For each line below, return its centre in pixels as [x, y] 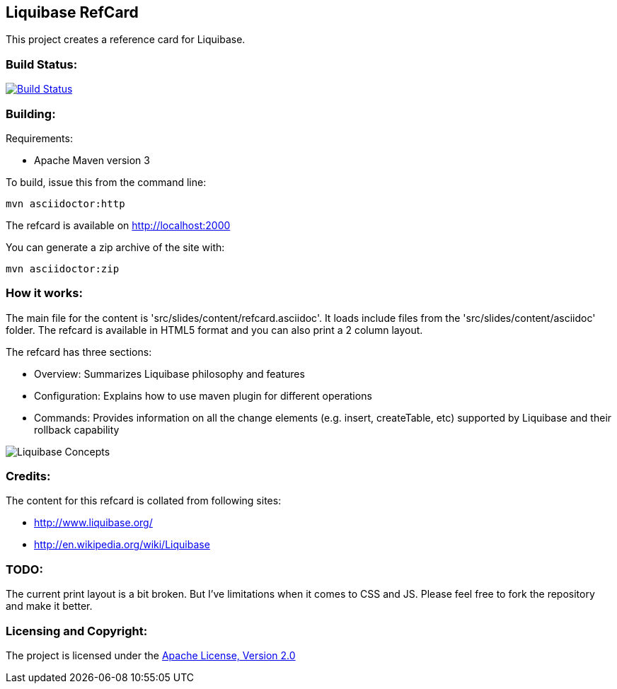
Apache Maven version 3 [92, 160]
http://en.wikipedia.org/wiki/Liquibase [122, 545]
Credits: [28, 476]
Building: [31, 114]
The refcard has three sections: [79, 352]
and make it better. [49, 606]
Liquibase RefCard [72, 12]
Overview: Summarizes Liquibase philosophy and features [169, 374]
